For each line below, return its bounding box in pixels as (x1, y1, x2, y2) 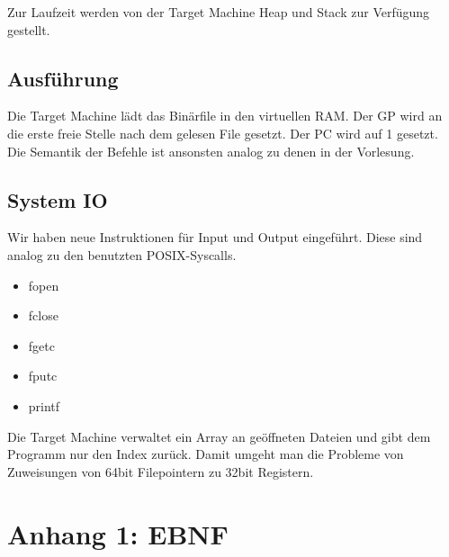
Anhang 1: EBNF (7, 515, 229, 552)
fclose (28, 306, 58, 325)
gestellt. (7, 20, 50, 39)
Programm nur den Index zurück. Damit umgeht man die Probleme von (7, 445, 404, 463)
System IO (7, 185, 108, 213)
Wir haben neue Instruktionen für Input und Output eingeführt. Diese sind (7, 228, 423, 247)
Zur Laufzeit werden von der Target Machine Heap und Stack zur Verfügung (7, 3, 430, 21)
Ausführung (7, 64, 119, 92)
